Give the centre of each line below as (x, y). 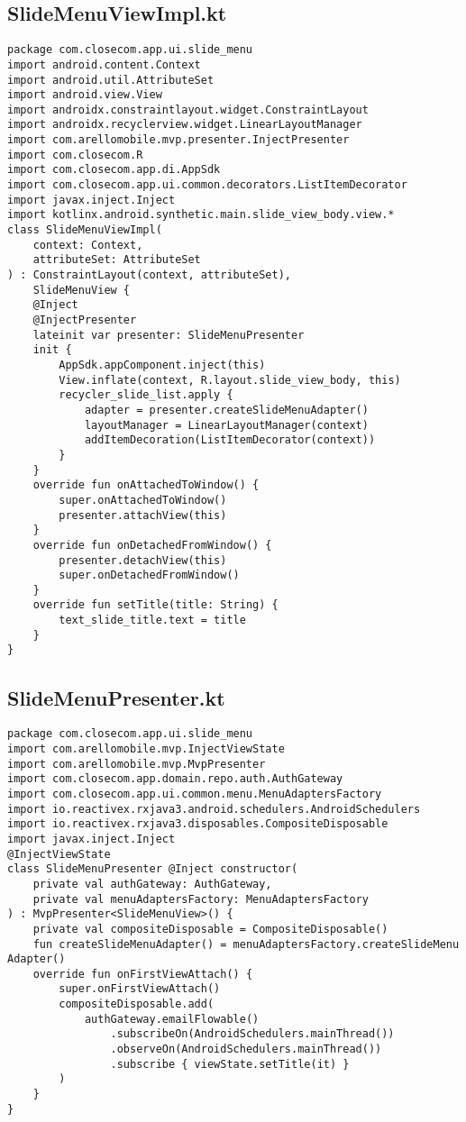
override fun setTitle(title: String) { (155, 605)
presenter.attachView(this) (143, 515)
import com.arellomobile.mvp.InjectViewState (146, 748)
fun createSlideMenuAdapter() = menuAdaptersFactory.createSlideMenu (246, 944)
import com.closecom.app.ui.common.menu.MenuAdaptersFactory (195, 794)
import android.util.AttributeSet (111, 80)
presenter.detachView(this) (143, 560)
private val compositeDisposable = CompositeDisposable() (210, 929)
